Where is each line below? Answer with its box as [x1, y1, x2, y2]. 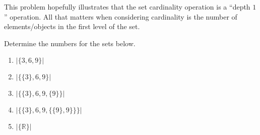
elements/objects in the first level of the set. [4, 21, 140, 32]
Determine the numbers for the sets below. [4, 38, 136, 48]
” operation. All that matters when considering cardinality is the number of [4, 11, 237, 22]
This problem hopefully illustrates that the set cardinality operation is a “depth [4, 2, 250, 12]
